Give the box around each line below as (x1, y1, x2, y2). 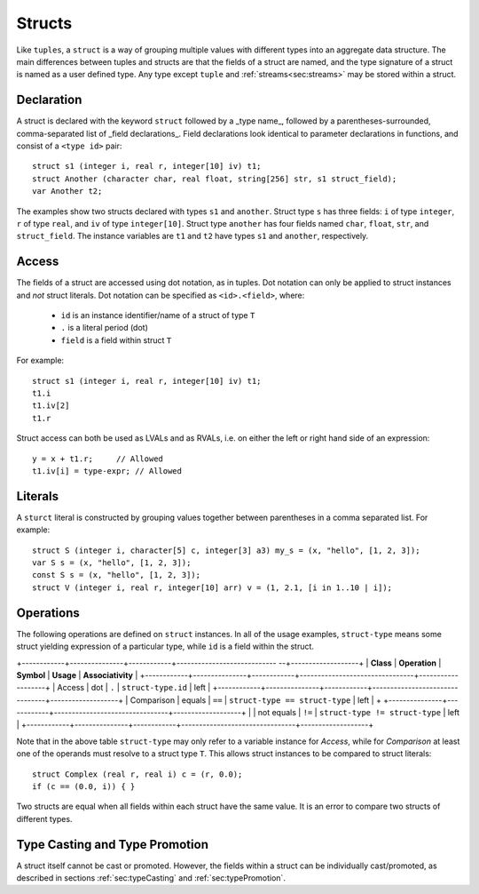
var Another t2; (32, 187, 103, 196)
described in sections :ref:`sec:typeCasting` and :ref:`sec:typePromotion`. (16, 873, 286, 883)
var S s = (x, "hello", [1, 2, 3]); (32, 558, 192, 568)
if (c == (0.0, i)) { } (32, 782, 136, 792)
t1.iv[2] (32, 401, 70, 411)
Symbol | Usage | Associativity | (16, 669, 138, 680)
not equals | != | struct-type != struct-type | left (257, 707, 460, 718)
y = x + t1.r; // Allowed (32, 453, 164, 464)
